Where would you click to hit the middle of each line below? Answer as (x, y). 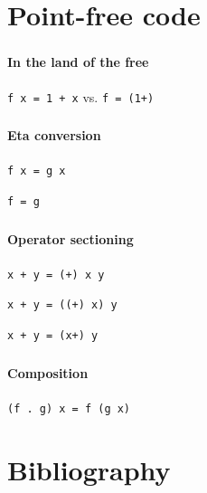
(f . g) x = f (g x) (69, 408)
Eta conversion (54, 135)
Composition (48, 372)
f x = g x (37, 171)
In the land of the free (78, 62)
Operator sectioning (71, 238)
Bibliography (89, 469)
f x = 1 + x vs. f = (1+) (81, 96)
